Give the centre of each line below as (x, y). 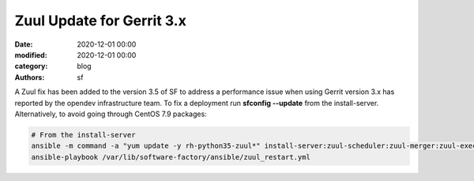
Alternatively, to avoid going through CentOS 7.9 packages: (111, 114)
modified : (31, 55)
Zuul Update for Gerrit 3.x (101, 21)
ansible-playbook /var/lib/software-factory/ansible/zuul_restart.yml (171, 157)
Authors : (30, 77)
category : (31, 66)
